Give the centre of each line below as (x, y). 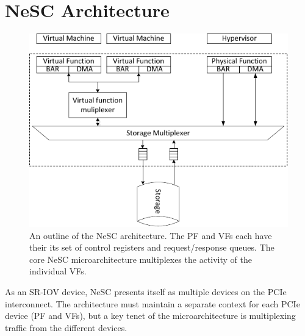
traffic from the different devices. (66, 327)
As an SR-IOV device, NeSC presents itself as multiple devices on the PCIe (146, 291)
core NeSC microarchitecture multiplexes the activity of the (141, 259)
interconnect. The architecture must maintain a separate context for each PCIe (152, 303)
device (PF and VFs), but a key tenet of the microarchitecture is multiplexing (150, 316)
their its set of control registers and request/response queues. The (152, 247)
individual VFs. (58, 271)
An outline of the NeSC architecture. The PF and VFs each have (151, 235)
